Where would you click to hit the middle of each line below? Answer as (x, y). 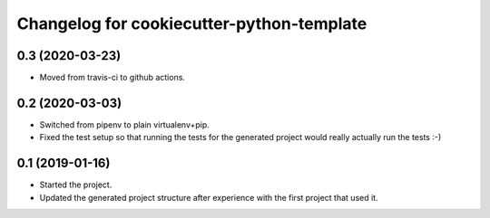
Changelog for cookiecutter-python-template (192, 24)
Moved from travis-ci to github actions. (113, 78)
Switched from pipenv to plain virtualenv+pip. (125, 124)
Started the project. (76, 185)
